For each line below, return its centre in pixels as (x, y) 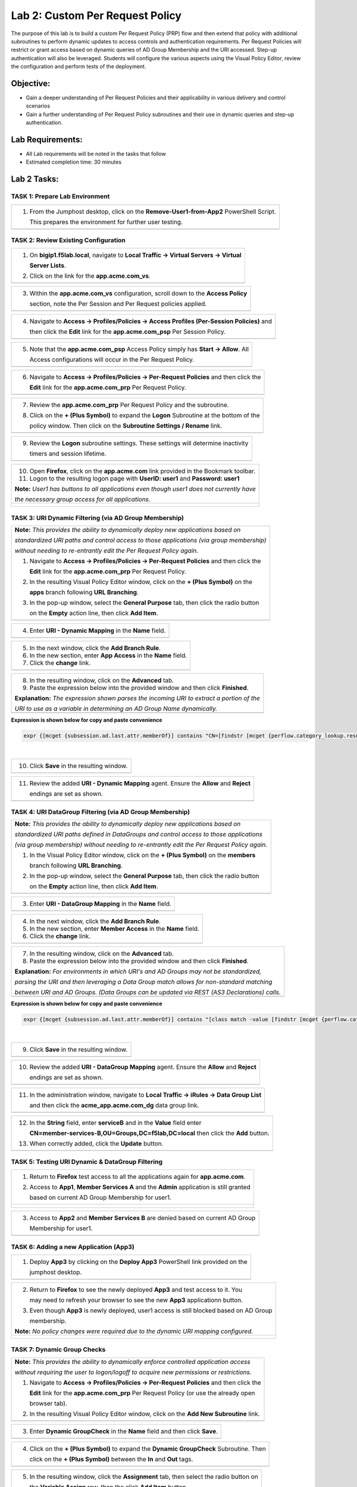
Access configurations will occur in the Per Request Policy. (112, 360)
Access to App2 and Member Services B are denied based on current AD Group (143, 1218)
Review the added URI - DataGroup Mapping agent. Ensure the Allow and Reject (143, 1066)
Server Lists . (48, 266)
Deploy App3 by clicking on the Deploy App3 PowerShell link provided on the (138, 1262)
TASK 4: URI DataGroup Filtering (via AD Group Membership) (101, 812)
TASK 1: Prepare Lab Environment (60, 196)
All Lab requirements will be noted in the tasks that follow (96, 154)
